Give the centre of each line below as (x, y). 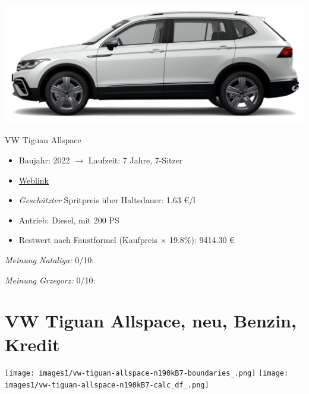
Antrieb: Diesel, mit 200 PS (69, 220)
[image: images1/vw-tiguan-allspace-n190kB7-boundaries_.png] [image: (147, 373)
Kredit (32, 344)
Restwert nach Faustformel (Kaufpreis (88, 240)
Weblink (34, 180)
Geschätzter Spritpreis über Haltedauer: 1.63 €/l (107, 200)
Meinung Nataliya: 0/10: (50, 259)
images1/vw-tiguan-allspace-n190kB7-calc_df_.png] (107, 385)
